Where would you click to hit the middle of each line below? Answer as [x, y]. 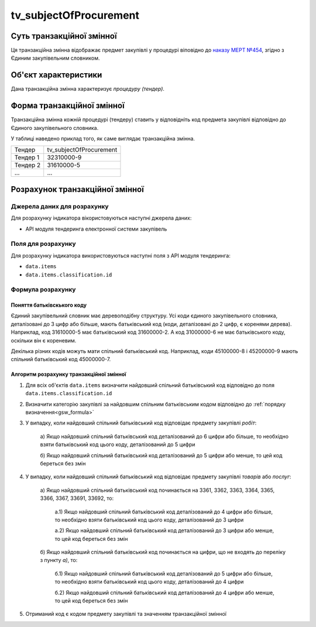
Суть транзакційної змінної [64, 36]
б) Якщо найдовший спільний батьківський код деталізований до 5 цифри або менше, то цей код [161, 455]
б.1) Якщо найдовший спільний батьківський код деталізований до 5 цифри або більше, [164, 573]
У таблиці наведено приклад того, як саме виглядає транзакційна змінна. [103, 139]
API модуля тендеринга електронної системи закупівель [96, 229]
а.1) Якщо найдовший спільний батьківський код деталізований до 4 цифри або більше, [164, 512]
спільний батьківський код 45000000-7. [61, 359]
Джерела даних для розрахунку [60, 206]
